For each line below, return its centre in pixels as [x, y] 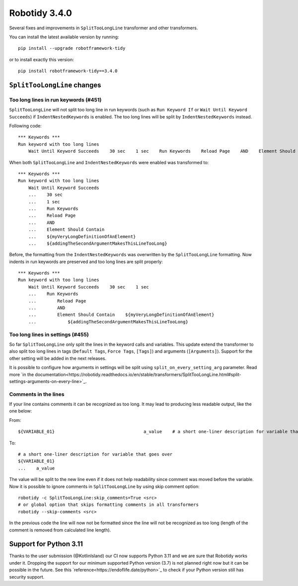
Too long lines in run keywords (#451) [55, 99]
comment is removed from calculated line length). [60, 530]
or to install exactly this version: [41, 59]
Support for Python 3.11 [46, 544]
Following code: [25, 126]
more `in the [22, 374]
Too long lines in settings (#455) [49, 334]
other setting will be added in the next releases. [58, 358]
